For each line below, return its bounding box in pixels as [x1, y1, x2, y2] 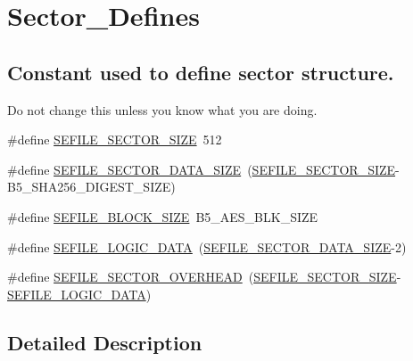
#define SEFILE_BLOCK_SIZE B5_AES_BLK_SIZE [7, 207, 318, 226]
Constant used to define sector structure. [7, 58, 394, 86]
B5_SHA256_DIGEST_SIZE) [7, 177, 176, 196]
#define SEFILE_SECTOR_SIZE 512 [7, 130, 222, 149]
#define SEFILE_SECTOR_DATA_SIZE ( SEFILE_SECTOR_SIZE [7, 160, 396, 178]
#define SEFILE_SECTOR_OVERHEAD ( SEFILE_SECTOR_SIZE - [7, 267, 401, 286]
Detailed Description [7, 328, 202, 356]
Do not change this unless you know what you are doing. [7, 100, 318, 119]
